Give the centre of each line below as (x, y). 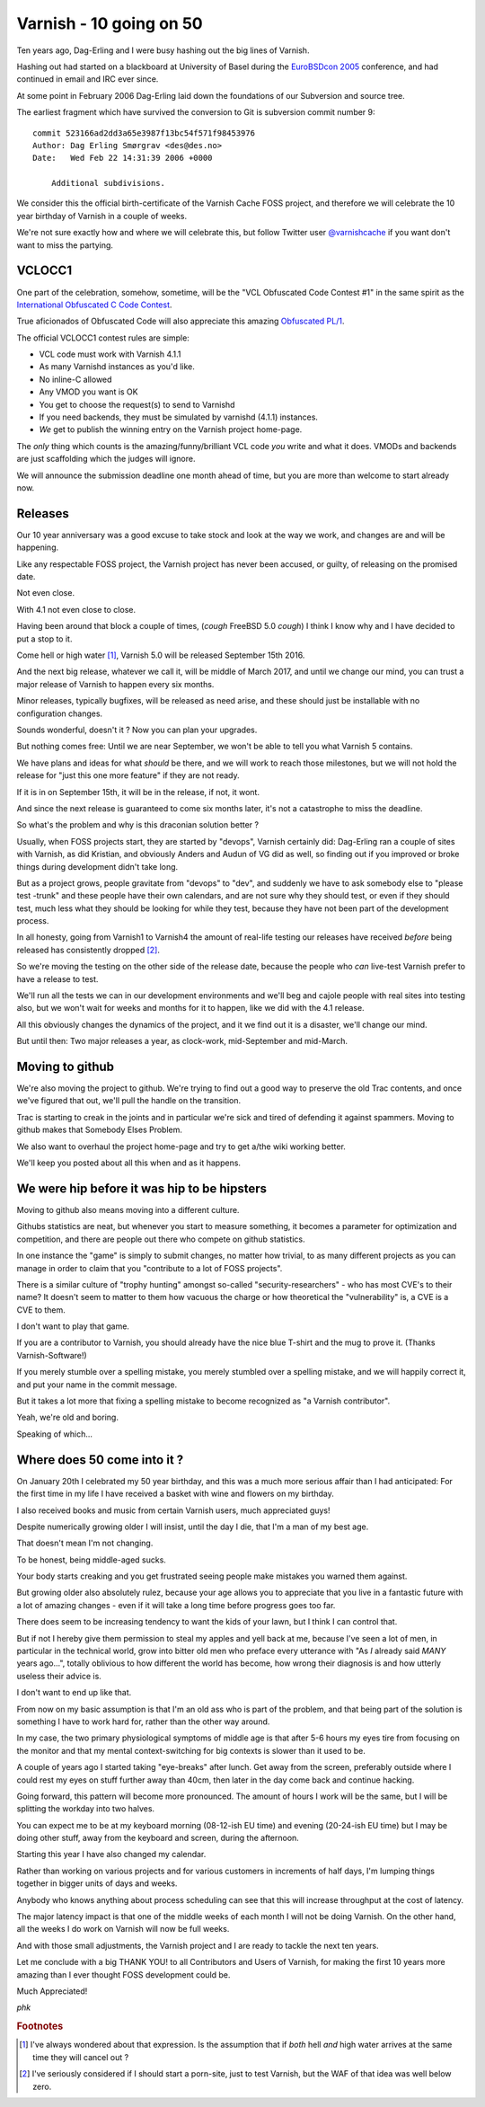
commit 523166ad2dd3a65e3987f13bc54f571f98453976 (144, 133)
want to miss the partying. (65, 245)
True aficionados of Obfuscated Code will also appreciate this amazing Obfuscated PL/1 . (181, 321)
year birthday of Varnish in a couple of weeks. (102, 216)
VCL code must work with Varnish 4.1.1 (110, 354)
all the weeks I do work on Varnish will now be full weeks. (123, 1929)
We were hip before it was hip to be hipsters (142, 1188)
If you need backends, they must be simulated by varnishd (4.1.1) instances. (179, 417)
